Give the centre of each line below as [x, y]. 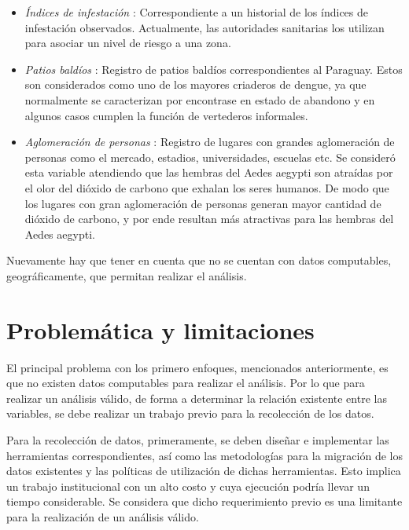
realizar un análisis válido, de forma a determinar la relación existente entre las [197, 398]
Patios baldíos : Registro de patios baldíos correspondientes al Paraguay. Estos [214, 69]
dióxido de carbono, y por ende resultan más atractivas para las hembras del [209, 219]
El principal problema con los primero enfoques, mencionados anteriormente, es [197, 367]
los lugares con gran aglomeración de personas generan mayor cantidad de [203, 203]
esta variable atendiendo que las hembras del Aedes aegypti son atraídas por [209, 172]
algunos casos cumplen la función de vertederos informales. [166, 115]
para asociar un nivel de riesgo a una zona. [128, 43]
